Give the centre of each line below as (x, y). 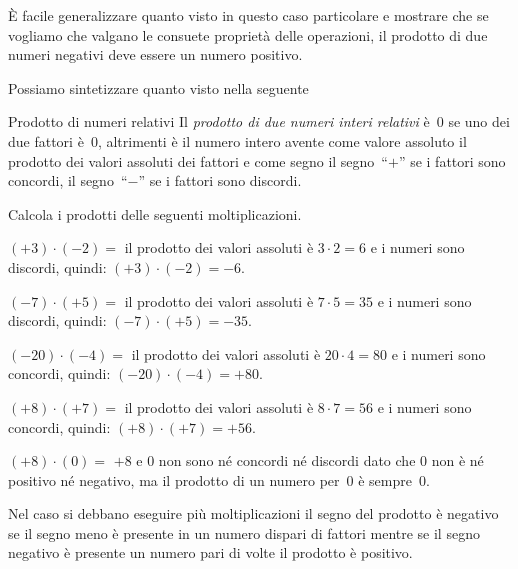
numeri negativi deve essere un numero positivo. (155, 54)
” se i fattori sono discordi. (220, 180)
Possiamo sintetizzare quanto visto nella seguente (158, 87)
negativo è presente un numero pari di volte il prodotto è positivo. (210, 552)
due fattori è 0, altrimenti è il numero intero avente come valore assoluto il (237, 140)
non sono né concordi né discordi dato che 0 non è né (321, 460)
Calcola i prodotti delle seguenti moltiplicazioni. (155, 213)
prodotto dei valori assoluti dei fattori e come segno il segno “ (198, 160)
